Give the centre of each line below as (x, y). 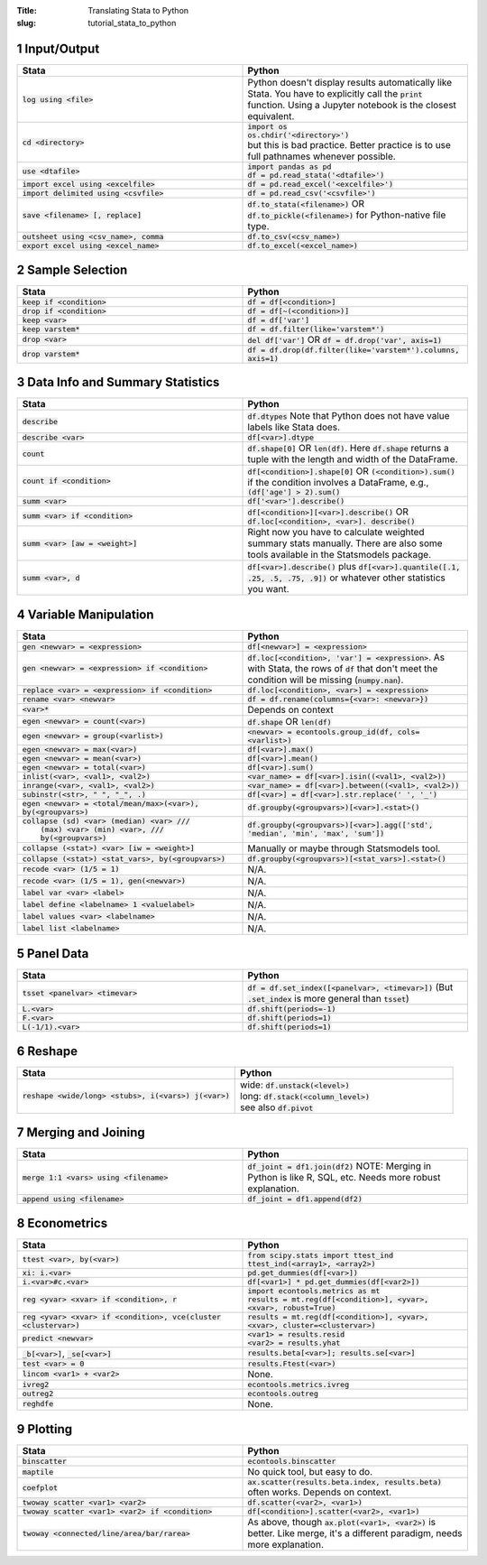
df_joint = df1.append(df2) (305, 1199)
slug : (26, 23)
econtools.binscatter (292, 1462)
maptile (38, 1472)
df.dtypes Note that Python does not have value (349, 416)
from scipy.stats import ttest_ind (321, 1255)
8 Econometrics (62, 1223)
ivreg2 (36, 1384)
